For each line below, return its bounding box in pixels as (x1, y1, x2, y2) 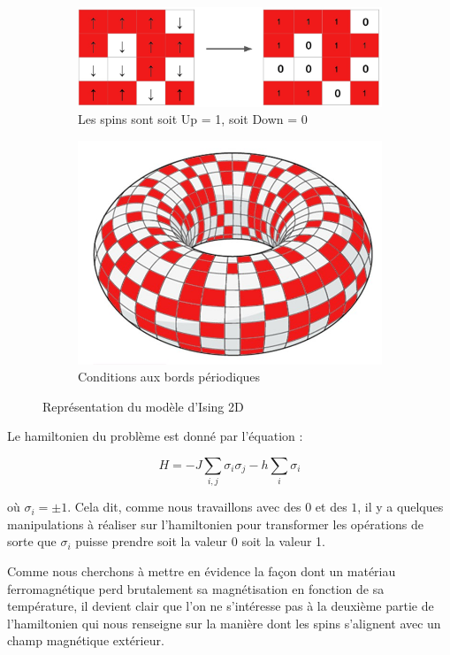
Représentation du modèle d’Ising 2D (42, 397, 244, 415)
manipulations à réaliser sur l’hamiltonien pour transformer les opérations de (7, 514, 423, 533)
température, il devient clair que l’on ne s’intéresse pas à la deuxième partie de (7, 597, 434, 615)
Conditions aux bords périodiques (78, 367, 261, 386)
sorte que (7, 532, 57, 551)
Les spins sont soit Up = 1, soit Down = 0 (78, 110, 308, 128)
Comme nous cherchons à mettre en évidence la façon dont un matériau (7, 562, 396, 580)
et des (315, 497, 347, 516)
